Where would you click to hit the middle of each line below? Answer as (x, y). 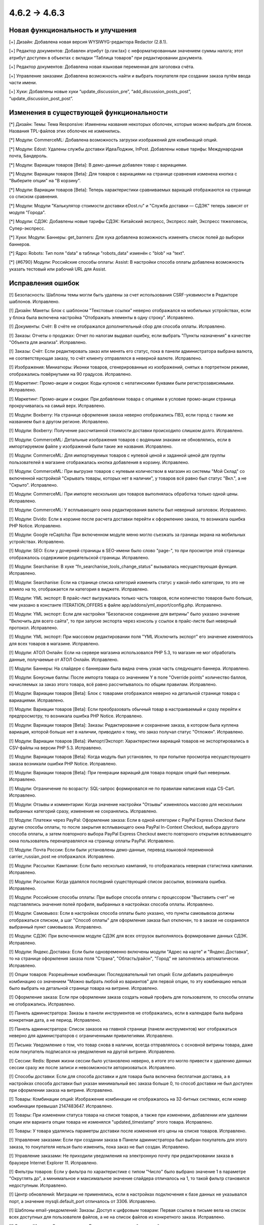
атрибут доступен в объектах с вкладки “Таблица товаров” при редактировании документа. (106, 58)
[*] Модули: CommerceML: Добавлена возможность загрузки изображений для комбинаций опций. (113, 140)
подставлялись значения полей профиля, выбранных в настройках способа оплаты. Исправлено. (111, 904)
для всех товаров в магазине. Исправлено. (54, 643)
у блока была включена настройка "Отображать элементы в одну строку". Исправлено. (102, 317)
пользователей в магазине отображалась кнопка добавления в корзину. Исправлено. (99, 462)
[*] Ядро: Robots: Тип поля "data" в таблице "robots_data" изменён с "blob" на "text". (97, 253)
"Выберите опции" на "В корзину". (45, 181)
